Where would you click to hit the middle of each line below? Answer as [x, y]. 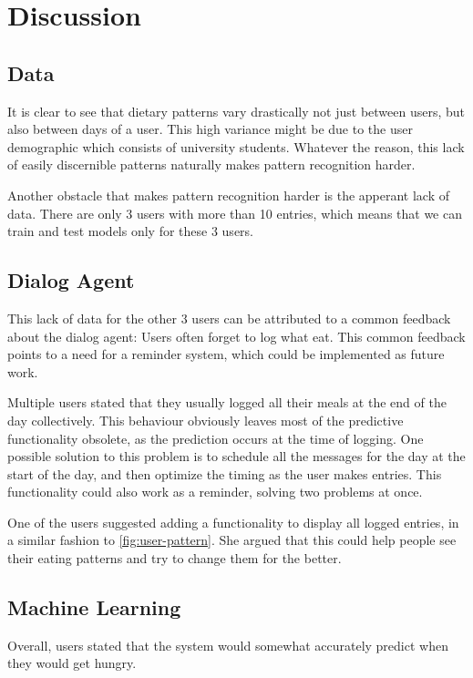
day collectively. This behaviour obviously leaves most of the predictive [206, 420]
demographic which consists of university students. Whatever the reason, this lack [236, 146]
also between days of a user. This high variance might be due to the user [210, 129]
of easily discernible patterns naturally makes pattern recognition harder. [211, 164]
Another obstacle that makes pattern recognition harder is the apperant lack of [229, 195]
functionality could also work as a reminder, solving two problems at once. [215, 492]
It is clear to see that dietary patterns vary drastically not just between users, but [236, 111]
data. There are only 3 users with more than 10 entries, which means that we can [235, 213]
